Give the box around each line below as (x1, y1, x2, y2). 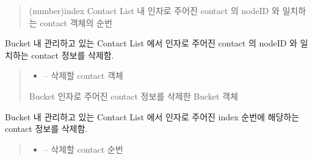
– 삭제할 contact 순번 (43, 142, 123, 155)
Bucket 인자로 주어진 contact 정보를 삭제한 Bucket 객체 (29, 89, 238, 102)
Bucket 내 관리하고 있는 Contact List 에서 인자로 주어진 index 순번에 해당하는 (5, 110, 300, 123)
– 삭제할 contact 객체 (43, 69, 123, 82)
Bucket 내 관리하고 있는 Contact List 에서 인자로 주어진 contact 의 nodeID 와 (5, 37, 297, 49)
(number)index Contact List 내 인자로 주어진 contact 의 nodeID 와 (29, 4, 280, 16)
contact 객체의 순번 (40, 16, 112, 29)
